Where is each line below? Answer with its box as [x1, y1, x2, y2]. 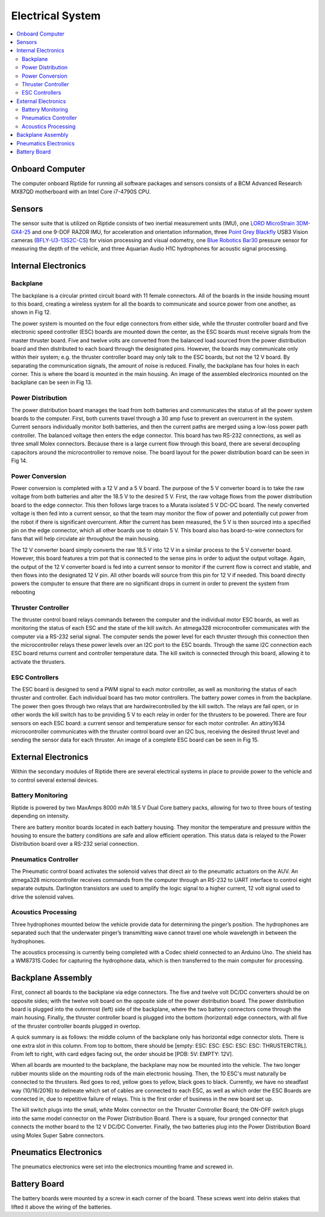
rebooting [11, 588, 36, 596]
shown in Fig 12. [11, 309, 51, 316]
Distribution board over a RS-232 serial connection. [11, 840, 139, 847]
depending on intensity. [11, 813, 70, 820]
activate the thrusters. [11, 658, 66, 665]
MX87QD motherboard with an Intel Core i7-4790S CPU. [11, 188, 151, 195]
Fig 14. [11, 457, 28, 464]
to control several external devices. [11, 776, 99, 784]
